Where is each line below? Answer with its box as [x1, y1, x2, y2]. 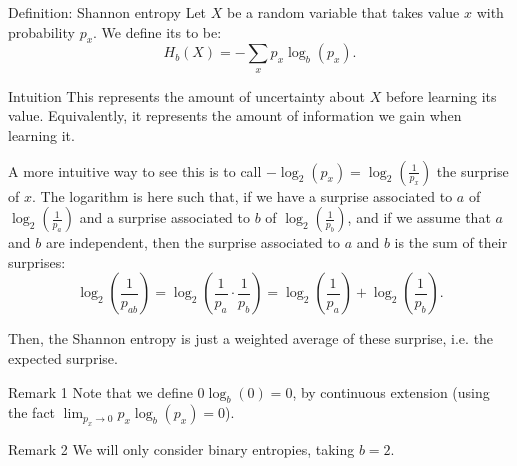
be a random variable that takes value [226, 2, 460, 22]
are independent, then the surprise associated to [45, 232, 340, 253]
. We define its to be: [93, 21, 222, 42]
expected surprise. [8, 347, 118, 368]
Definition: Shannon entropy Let [8, 2, 207, 22]
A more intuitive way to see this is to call [8, 160, 262, 181]
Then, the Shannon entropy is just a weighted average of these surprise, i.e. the [8, 328, 494, 349]
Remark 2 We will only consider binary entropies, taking [8, 438, 355, 459]
